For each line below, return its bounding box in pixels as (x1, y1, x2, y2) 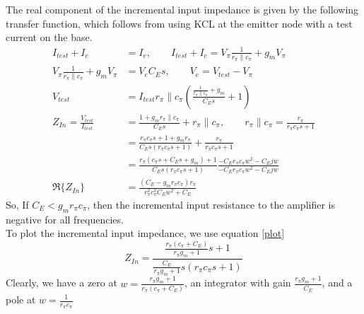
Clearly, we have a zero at (6, 275, 117, 290)
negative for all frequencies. (6, 211, 124, 226)
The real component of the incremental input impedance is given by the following (6, 2, 359, 17)
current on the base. (6, 30, 93, 45)
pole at (6, 292, 36, 306)
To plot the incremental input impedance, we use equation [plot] (6, 226, 285, 240)
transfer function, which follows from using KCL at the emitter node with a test (6, 16, 353, 30)
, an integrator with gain (184, 275, 291, 290)
